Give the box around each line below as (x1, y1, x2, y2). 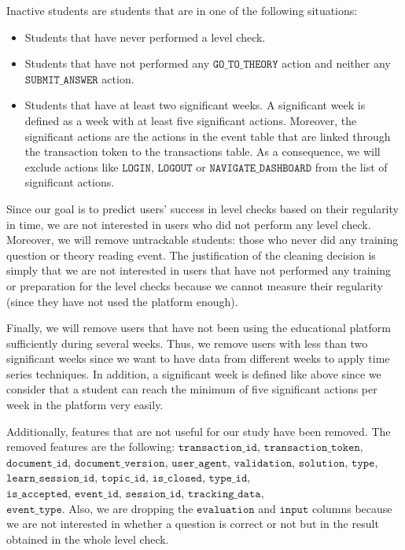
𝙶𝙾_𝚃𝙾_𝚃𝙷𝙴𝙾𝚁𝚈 (212, 59, 278, 71)
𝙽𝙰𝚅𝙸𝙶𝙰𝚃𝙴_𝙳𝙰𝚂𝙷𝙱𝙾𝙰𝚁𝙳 (209, 162, 311, 174)
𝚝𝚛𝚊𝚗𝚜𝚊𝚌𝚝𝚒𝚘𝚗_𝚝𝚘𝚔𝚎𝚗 (263, 442, 360, 454)
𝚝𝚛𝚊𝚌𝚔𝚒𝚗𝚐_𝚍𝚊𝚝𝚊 (187, 489, 261, 500)
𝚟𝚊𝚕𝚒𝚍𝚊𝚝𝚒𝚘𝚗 (234, 457, 293, 469)
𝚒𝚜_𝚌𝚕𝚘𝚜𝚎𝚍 (152, 473, 202, 485)
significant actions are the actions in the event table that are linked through (24, 127, 391, 144)
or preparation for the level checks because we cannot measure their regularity (6, 277, 383, 293)
